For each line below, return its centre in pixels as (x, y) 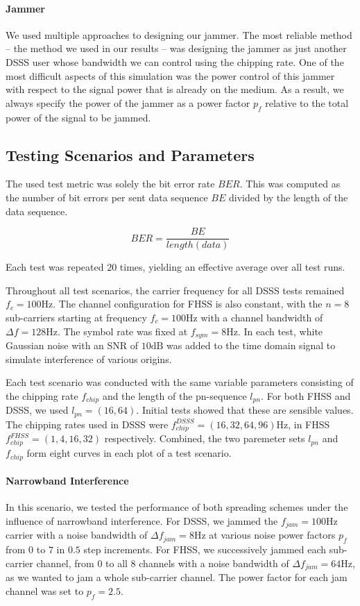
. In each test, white (280, 331)
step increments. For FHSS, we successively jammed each (205, 549)
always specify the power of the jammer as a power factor (128, 102)
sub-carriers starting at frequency (76, 317)
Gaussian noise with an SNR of (72, 345)
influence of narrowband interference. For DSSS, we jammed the (142, 521)
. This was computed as (290, 184)
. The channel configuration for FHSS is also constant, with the (188, 304)
